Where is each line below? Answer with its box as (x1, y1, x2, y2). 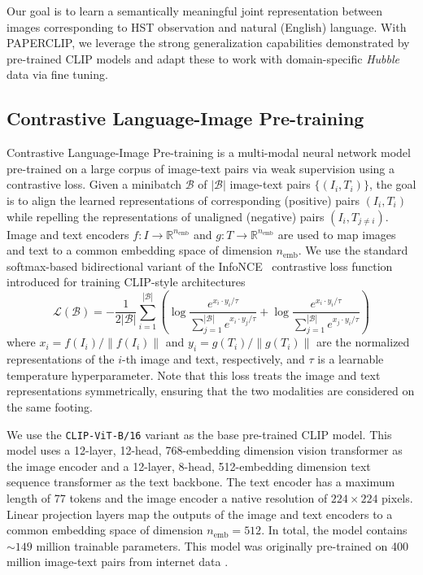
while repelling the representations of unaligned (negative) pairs (7, 207, 325, 224)
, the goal (368, 176, 416, 193)
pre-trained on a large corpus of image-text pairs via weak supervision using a (7, 159, 395, 176)
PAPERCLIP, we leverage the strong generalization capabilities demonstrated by (7, 34, 410, 51)
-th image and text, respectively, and (121, 351, 305, 368)
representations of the (7, 351, 115, 368)
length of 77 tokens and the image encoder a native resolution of (7, 489, 328, 506)
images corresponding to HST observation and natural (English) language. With (7, 18, 407, 35)
